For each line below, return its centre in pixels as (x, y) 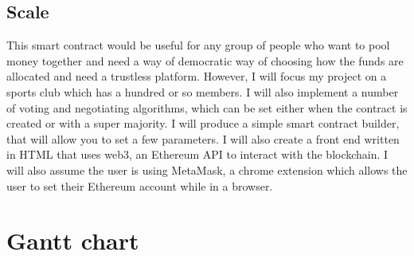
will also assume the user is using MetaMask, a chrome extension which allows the (207, 169)
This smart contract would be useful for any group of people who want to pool (198, 45)
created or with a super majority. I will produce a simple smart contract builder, (203, 123)
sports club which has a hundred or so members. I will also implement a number (203, 91)
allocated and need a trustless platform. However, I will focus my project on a (197, 76)
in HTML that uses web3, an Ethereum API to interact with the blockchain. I (197, 154)
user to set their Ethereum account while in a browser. (140, 185)
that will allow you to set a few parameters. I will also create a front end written (203, 138)
